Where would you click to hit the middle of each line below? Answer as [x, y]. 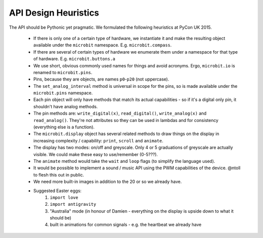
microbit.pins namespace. [63, 93]
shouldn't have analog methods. [66, 106]
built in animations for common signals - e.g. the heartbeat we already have [126, 225]
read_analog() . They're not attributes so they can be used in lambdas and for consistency [126, 120]
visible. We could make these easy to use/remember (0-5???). [96, 154]
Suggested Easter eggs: [57, 191]
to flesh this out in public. [59, 175]
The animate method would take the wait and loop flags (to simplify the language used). [124, 161]
